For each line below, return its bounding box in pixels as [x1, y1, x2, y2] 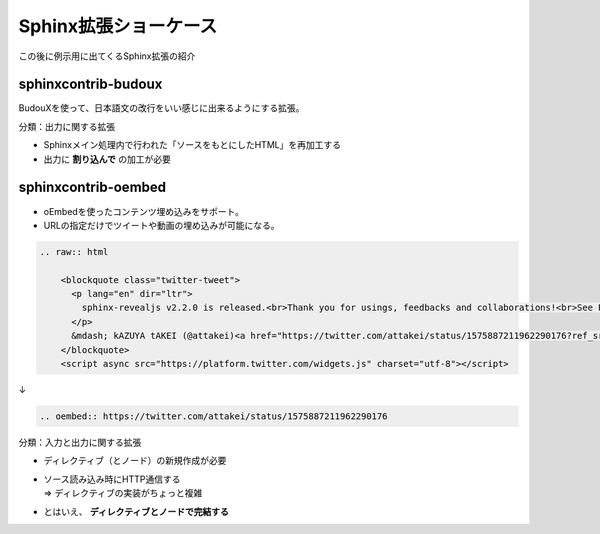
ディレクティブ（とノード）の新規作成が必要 [43, 455, 227, 467]
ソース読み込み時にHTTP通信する [43, 473, 181, 485]
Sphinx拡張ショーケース [18, 15, 218, 37]
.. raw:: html [39, 246, 109, 257]
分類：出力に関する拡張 [18, 120, 115, 132]
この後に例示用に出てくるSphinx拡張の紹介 [18, 50, 196, 62]
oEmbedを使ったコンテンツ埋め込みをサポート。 [43, 205, 245, 217]
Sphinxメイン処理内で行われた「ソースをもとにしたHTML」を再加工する [43, 139, 342, 151]
